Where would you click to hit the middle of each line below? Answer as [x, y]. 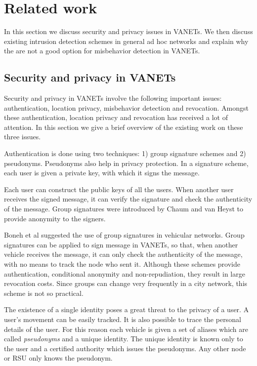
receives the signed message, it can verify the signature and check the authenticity [128, 199]
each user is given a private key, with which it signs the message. [102, 173]
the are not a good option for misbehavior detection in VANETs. [102, 51]
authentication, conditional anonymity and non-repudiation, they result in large [125, 273]
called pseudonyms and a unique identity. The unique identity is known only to [124, 339]
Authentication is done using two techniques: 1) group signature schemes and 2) [125, 153]
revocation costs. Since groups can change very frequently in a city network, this [126, 283]
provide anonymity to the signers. [55, 218]
